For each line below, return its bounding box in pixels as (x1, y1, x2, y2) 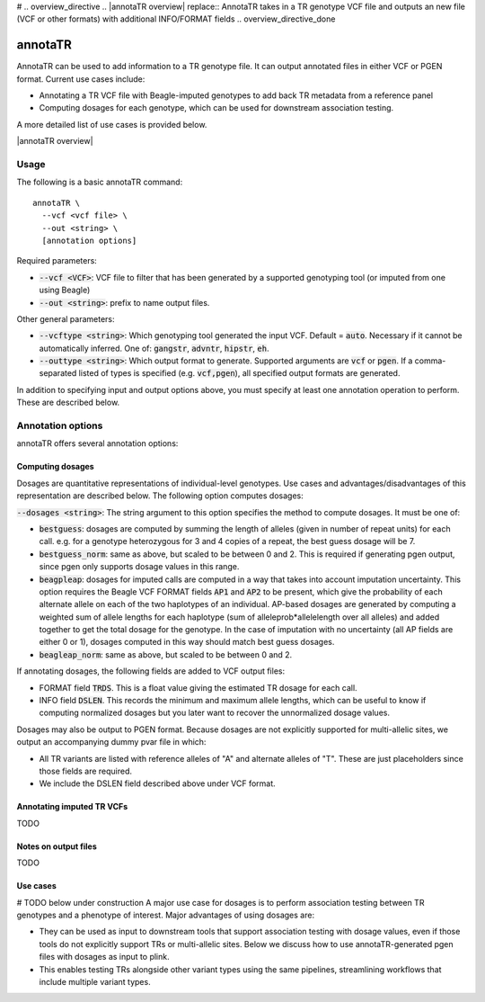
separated (39, 368, 77, 379)
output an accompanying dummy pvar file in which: (16, 737, 207, 747)
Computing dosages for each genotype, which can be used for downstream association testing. (39, 103, 394, 113)
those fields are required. (39, 765, 133, 776)
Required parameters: (16, 255, 98, 266)
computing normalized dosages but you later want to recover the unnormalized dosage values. (39, 707, 391, 719)
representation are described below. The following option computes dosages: (16, 490, 304, 501)
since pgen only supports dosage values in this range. (39, 561, 240, 572)
